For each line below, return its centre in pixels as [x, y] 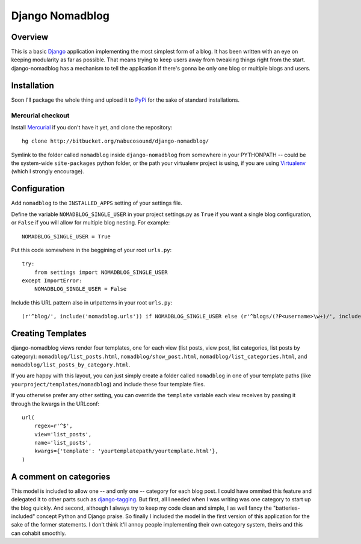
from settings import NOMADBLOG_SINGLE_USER [101, 272]
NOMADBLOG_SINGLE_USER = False [80, 289]
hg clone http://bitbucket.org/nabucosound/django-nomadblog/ [116, 141]
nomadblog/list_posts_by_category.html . [71, 365]
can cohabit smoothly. [39, 533]
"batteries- [286, 508]
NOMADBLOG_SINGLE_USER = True [66, 236]
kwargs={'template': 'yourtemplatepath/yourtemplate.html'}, [126, 451]
